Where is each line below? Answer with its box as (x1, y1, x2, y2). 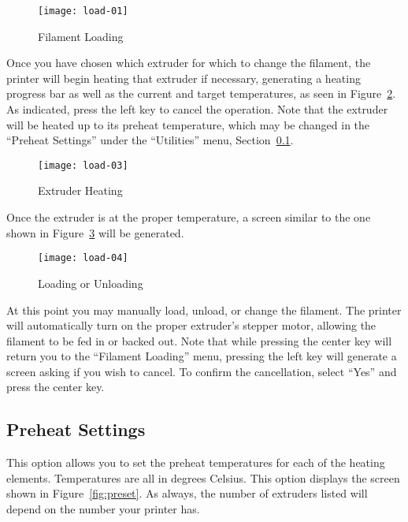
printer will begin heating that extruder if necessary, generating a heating (6, 69, 361, 86)
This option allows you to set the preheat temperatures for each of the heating (6, 454, 385, 471)
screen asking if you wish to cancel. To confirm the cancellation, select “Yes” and (6, 363, 397, 379)
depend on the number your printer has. (6, 501, 200, 517)
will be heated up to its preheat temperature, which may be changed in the (6, 116, 370, 132)
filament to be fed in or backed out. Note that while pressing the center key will (6, 332, 392, 349)
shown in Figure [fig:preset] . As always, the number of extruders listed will (6, 485, 368, 501)
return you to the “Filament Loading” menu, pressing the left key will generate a (6, 348, 397, 364)
